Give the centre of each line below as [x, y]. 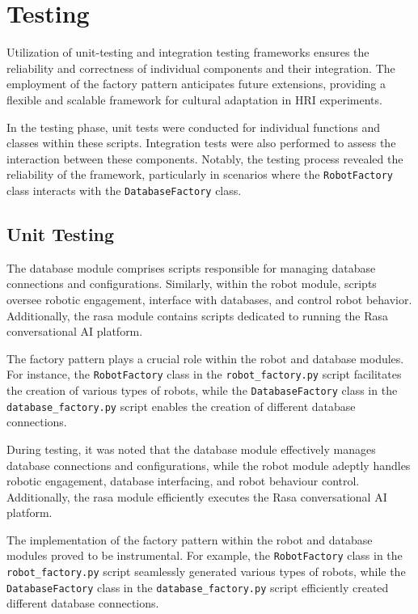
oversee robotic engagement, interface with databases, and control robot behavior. [209, 299]
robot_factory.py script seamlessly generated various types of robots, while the [206, 572]
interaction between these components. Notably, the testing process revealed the [205, 158]
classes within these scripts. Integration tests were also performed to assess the [201, 143]
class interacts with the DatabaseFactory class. [124, 190]
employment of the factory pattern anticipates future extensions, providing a [196, 84]
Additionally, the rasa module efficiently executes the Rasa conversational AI [197, 496]
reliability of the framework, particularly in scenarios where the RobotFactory [200, 174]
